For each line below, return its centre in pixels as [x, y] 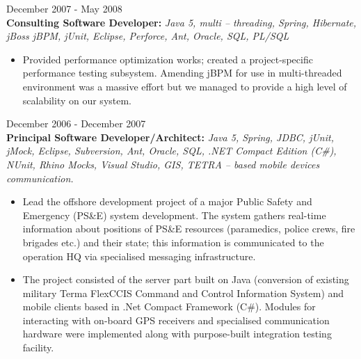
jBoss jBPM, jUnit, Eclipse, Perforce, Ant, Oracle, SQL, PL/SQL [148, 36]
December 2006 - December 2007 [76, 123]
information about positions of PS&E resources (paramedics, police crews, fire [189, 229]
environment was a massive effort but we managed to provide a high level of [185, 86]
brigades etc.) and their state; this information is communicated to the [173, 242]
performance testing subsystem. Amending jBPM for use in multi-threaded [182, 73]
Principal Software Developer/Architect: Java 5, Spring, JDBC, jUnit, [170, 137]
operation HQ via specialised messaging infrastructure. [139, 256]
